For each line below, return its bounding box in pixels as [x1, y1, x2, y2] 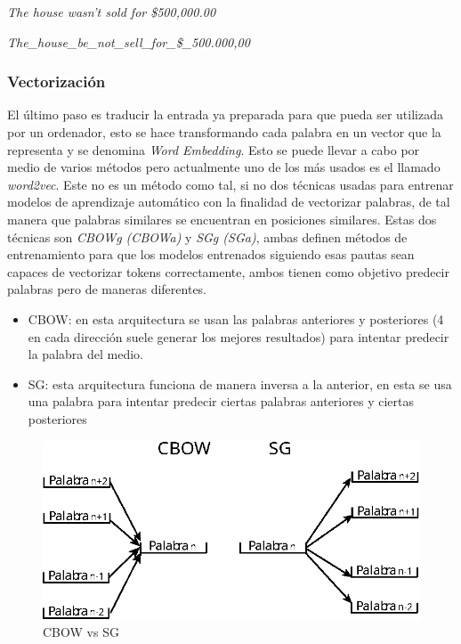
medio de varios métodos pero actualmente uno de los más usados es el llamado [7, 158, 441, 176]
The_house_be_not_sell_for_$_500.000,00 [7, 32, 250, 51]
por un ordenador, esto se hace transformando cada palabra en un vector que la [7, 123, 441, 141]
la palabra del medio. [28, 345, 143, 363]
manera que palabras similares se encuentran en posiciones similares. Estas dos [7, 209, 437, 228]
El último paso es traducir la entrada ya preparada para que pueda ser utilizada [7, 105, 443, 124]
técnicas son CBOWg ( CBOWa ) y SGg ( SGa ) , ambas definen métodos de [7, 227, 408, 246]
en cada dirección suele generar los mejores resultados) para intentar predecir [28, 327, 449, 346]
